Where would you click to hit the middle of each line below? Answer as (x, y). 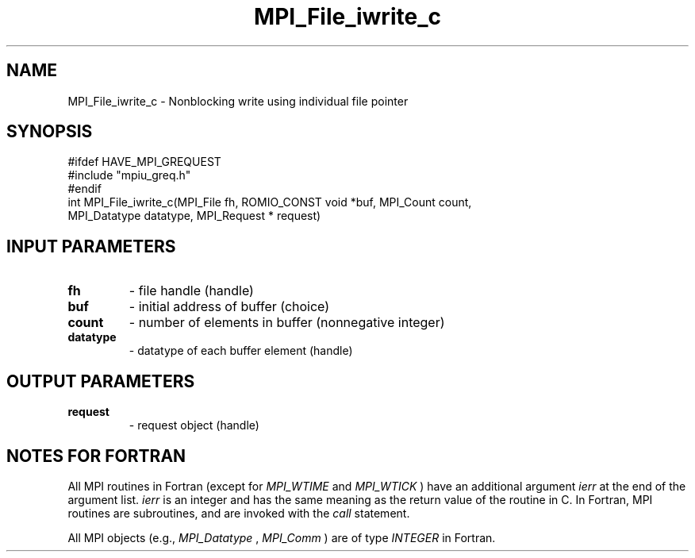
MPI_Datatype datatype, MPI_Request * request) (194, 216)
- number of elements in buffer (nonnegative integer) (287, 323)
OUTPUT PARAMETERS (101, 381)
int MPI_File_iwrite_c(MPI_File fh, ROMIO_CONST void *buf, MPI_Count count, (270, 202)
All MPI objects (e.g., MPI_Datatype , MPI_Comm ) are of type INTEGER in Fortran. (282, 537)
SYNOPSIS (50, 132)
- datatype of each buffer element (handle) (241, 351)
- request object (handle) (194, 425)
